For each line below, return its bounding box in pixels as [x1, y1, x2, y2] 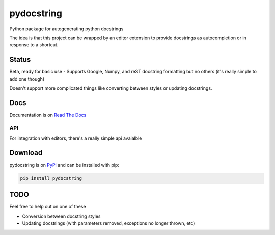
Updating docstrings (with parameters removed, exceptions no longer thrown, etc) [22, 220, 195, 226]
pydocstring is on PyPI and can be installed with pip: [9, 162, 120, 168]
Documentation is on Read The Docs [9, 112, 87, 118]
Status [9, 55, 31, 64]
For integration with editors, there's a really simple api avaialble [9, 135, 142, 141]
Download [9, 148, 43, 157]
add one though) [9, 75, 45, 82]
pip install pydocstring [20, 175, 82, 181]
